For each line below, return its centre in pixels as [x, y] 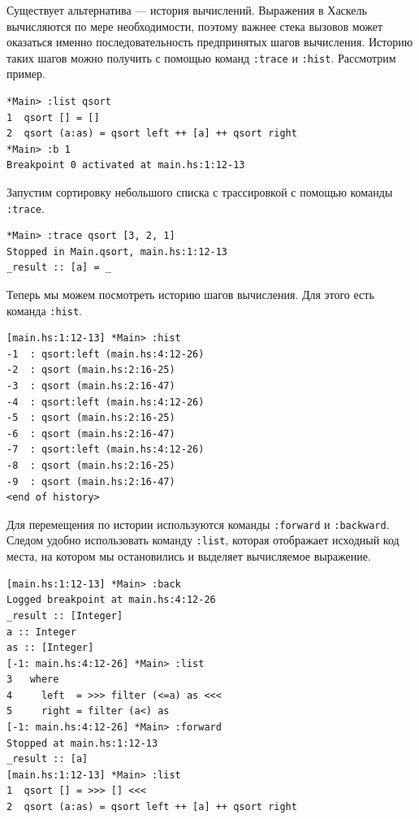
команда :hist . [44, 310]
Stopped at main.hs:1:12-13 [82, 743]
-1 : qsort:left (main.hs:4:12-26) [106, 354]
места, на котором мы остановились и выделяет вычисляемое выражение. [189, 556]
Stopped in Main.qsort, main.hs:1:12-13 [117, 251]
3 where [33, 680]
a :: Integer [41, 632]
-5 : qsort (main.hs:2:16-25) [91, 418]
